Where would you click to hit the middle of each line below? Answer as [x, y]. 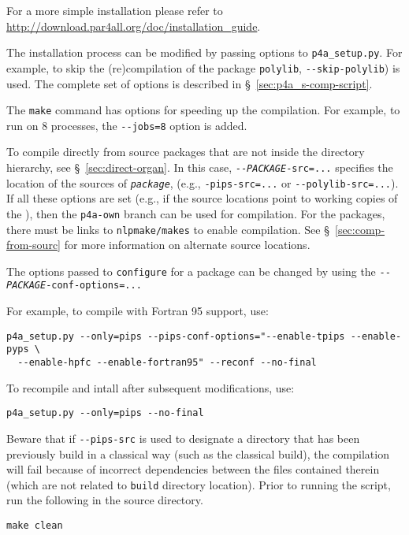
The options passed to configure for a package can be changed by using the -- [199, 271]
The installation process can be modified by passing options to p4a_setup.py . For [204, 52]
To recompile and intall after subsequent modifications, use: [151, 387]
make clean [35, 526]
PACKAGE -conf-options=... [74, 286]
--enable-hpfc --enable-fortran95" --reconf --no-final [167, 363]
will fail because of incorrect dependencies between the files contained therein [193, 469]
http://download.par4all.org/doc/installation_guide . [134, 26]
